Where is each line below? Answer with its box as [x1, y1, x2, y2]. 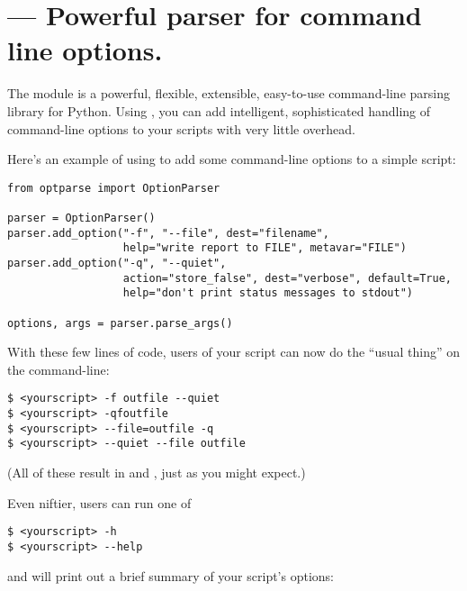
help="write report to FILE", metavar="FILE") [122, 241, 407, 255]
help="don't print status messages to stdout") [122, 286, 414, 300]
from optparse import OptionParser [7, 181, 220, 195]
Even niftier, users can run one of [7, 493, 192, 512]
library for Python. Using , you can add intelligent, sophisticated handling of [7, 101, 431, 120]
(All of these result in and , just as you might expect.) [7, 463, 306, 482]
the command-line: [7, 359, 110, 378]
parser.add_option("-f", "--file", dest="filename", [7, 226, 329, 240]
